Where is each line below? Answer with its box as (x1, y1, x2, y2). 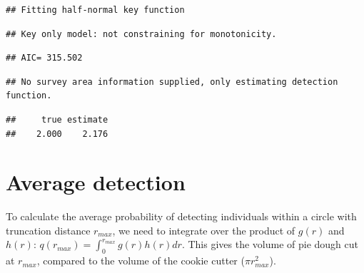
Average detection (6, 168, 186, 197)
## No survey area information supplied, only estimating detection (6, 76, 338, 87)
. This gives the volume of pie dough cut (181, 237, 358, 252)
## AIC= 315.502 (6, 53, 83, 63)
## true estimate (6, 114, 108, 125)
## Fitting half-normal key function (6, 5, 185, 15)
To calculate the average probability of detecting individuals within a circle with (6, 209, 357, 224)
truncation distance (6, 222, 91, 237)
